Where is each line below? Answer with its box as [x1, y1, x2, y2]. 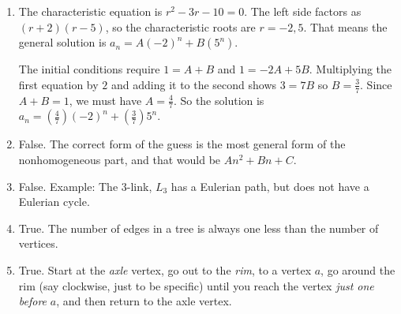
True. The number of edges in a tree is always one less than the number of [18, 219, 379, 236]
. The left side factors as [244, 3, 362, 19]
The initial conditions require [18, 61, 160, 77]
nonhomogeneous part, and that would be [18, 151, 221, 168]
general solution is [18, 34, 107, 50]
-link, [126, 178, 152, 194]
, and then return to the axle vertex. [56, 293, 232, 309]
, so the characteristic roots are [105, 18, 256, 35]
